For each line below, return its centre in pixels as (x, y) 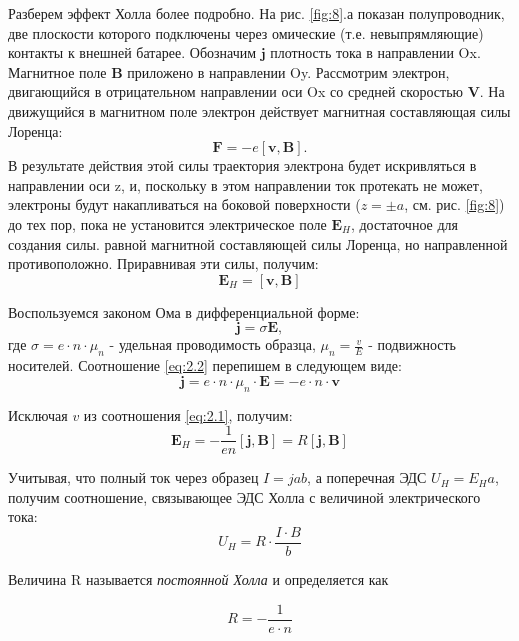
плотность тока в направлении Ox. (375, 52)
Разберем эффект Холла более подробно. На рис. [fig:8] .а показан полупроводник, (256, 13)
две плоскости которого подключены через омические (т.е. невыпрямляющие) (246, 32)
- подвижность (412, 344)
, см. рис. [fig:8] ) (454, 204)
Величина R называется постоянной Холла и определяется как (198, 579)
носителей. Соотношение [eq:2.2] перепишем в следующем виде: (205, 365)
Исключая (38, 414)
